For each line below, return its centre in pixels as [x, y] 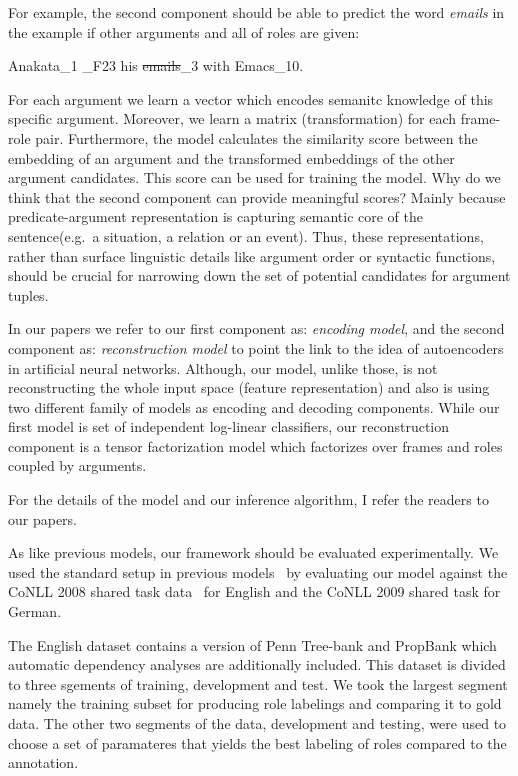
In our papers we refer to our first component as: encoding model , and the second [256, 328]
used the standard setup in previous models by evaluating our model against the [258, 571]
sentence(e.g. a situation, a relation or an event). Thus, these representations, [246, 235]
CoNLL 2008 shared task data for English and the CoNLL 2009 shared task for [254, 591]
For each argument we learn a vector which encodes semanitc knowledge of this [251, 98]
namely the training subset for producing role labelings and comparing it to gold [255, 703]
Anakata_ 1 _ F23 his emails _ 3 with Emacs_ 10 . [156, 65]
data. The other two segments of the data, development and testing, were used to [257, 723]
